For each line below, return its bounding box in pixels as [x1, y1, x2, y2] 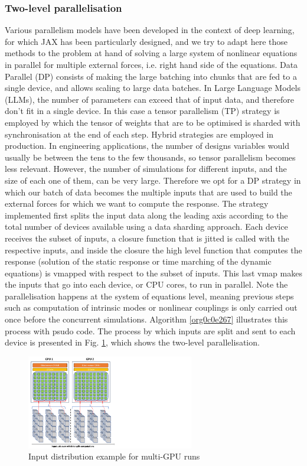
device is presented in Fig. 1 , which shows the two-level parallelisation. [5, 336, 260, 348]
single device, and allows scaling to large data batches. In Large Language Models [5, 82, 301, 94]
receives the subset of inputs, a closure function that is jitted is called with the [5, 232, 289, 244]
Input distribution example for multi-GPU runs [28, 450, 200, 462]
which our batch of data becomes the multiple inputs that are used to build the [5, 185, 292, 198]
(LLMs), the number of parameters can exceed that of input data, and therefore [5, 93, 294, 105]
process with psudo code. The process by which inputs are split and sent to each [5, 324, 296, 337]
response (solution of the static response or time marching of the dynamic [5, 255, 272, 268]
